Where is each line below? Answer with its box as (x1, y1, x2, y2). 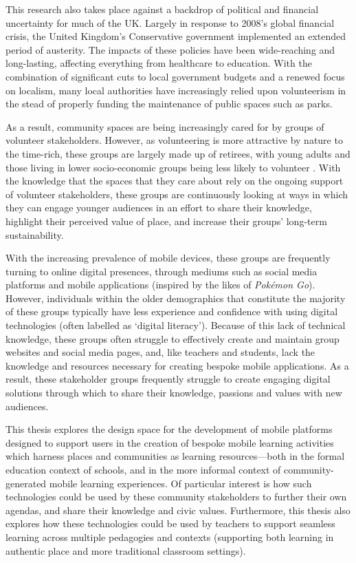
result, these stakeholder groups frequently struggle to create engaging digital (5, 372, 331, 386)
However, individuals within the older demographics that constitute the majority (5, 290, 346, 305)
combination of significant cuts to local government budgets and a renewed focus (5, 69, 345, 83)
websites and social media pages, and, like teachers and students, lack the (5, 345, 315, 359)
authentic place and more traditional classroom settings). (5, 543, 246, 557)
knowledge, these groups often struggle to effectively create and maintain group (5, 331, 340, 346)
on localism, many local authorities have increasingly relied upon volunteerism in (5, 83, 346, 97)
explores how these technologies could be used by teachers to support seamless (5, 516, 335, 531)
